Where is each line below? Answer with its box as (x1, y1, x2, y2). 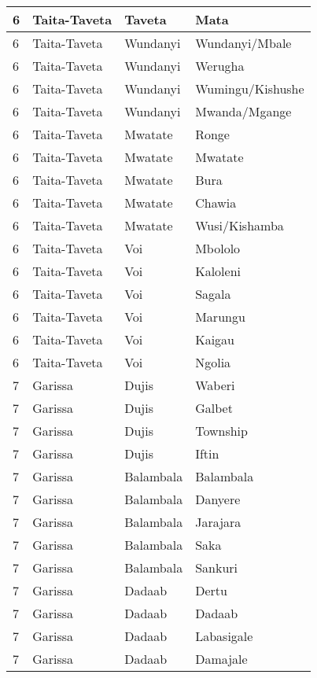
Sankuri (195, 558, 238, 577)
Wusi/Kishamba (195, 216, 284, 234)
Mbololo (195, 239, 241, 257)
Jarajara (195, 513, 241, 531)
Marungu (195, 308, 245, 326)
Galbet (195, 399, 233, 417)
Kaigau (195, 330, 234, 348)
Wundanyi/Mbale (195, 34, 292, 52)
